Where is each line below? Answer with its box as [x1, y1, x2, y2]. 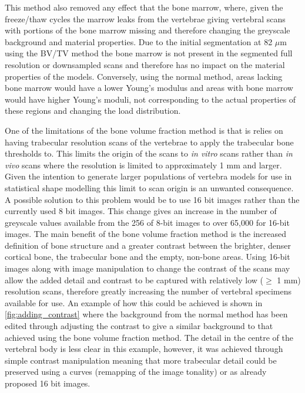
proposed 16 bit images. [5, 377, 91, 389]
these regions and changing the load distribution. [5, 104, 181, 117]
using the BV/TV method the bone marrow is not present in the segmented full [5, 47, 293, 59]
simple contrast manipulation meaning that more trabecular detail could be [5, 354, 277, 366]
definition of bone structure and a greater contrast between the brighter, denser [5, 239, 291, 251]
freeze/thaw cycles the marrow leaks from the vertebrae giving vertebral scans [5, 12, 286, 25]
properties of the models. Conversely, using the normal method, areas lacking [5, 70, 283, 82]
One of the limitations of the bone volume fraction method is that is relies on [5, 124, 283, 136]
